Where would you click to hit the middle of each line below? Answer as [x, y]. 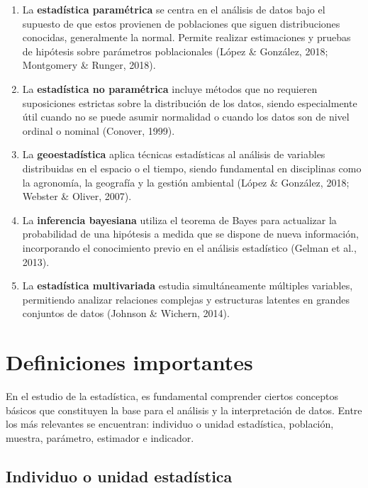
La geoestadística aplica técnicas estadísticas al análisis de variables [174, 154]
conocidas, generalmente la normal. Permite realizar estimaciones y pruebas [186, 37]
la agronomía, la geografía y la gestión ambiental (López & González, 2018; [186, 182]
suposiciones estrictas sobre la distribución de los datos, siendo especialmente [190, 102]
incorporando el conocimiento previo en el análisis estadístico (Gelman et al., [189, 247]
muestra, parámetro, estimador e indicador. [100, 437]
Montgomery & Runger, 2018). [89, 65]
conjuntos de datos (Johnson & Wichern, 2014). [126, 313]
